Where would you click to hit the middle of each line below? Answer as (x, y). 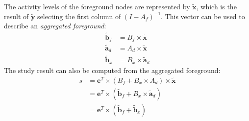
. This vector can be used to (203, 16)
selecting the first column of (79, 16)
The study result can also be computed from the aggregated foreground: (112, 70)
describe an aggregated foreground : (55, 26)
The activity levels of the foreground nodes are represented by (97, 6)
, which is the (216, 6)
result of (16, 16)
